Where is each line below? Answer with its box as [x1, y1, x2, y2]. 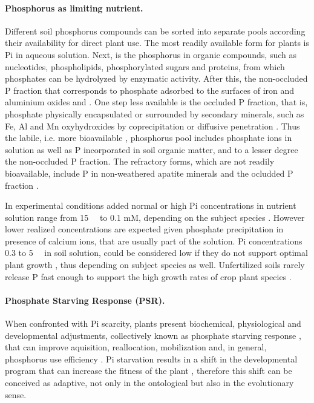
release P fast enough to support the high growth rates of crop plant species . [5, 270, 292, 283]
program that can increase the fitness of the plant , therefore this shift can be [5, 364, 292, 377]
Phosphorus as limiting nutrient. [5, 1, 143, 14]
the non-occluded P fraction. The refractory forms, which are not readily [5, 155, 275, 168]
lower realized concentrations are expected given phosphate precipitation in [5, 223, 284, 235]
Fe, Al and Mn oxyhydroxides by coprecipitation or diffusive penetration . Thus [5, 119, 300, 132]
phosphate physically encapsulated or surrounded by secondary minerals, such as [5, 107, 304, 120]
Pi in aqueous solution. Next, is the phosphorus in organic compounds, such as [5, 48, 296, 61]
